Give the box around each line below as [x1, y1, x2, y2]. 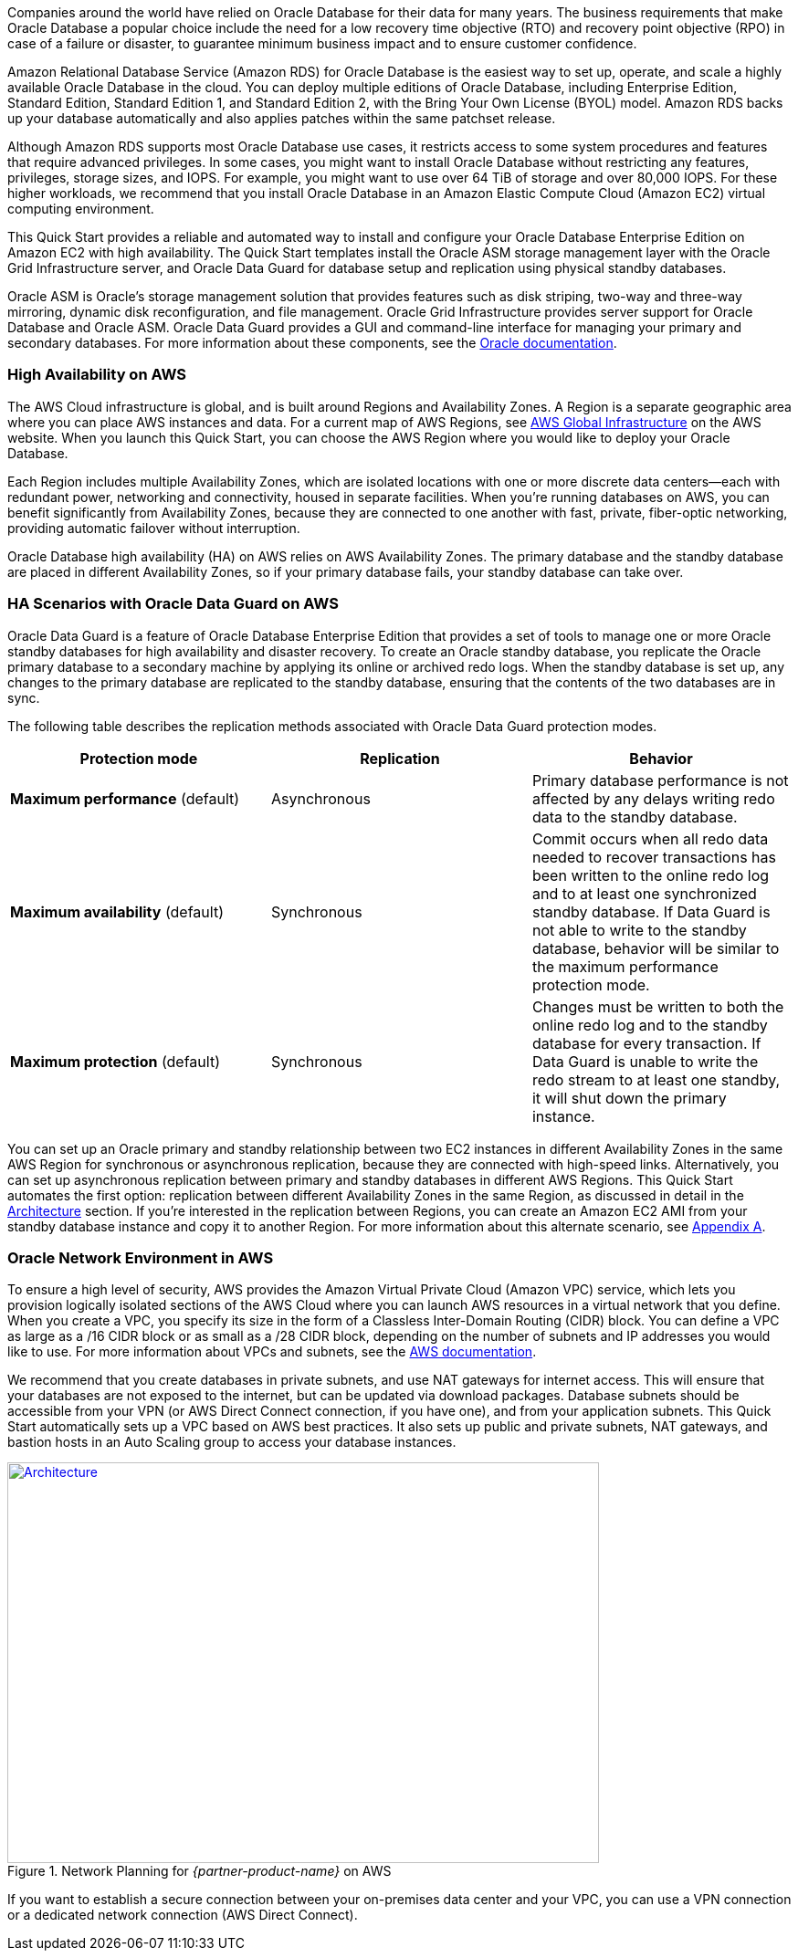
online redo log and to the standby [531, 1015, 768, 1034]
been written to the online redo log [531, 865, 770, 885]
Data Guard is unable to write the [531, 1052, 759, 1071]
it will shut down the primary [531, 1088, 727, 1107]
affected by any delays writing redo [531, 789, 775, 808]
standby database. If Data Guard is [531, 902, 771, 921]
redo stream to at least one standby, [531, 1070, 781, 1089]
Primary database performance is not [531, 770, 789, 790]
